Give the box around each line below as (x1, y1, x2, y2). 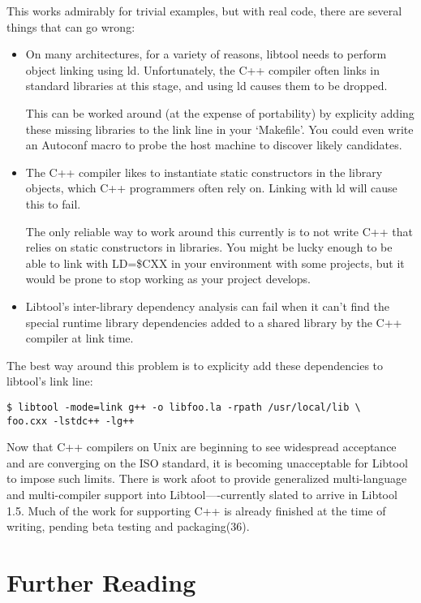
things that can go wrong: (6, 18, 135, 35)
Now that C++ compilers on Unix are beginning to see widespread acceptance (6, 438, 397, 455)
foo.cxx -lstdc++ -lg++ (6, 415, 135, 427)
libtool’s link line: (6, 373, 93, 390)
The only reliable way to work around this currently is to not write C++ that (25, 222, 413, 239)
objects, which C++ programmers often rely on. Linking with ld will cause (25, 179, 397, 196)
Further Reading (6, 565, 196, 598)
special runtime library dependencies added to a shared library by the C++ (25, 313, 402, 330)
